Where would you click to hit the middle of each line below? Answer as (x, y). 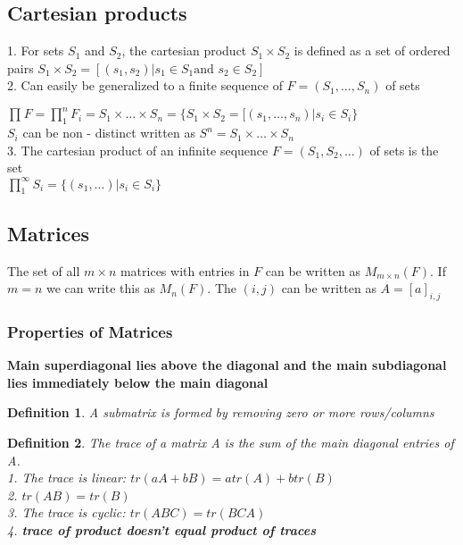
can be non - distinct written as (109, 133)
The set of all (44, 270)
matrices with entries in (185, 270)
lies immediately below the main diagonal (138, 382)
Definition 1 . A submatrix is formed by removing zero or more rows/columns (221, 412)
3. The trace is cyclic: (66, 512)
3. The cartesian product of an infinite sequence (138, 150)
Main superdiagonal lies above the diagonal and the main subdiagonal (227, 365)
